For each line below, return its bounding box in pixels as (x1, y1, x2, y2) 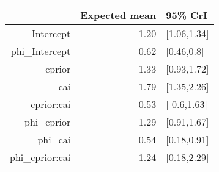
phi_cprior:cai (10, 150, 71, 164)
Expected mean (80, 8, 157, 22)
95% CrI (166, 8, 207, 22)
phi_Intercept (10, 44, 71, 58)
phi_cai (37, 132, 71, 146)
